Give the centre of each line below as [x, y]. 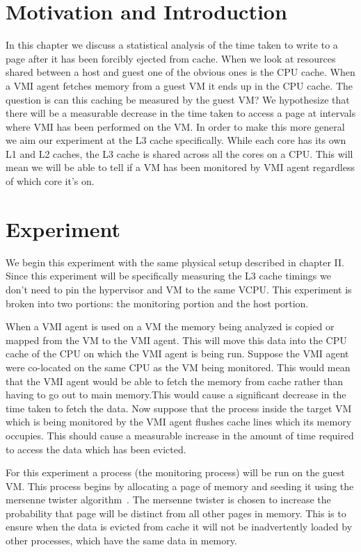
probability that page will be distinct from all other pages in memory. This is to [176, 513]
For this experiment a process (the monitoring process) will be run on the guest [175, 472]
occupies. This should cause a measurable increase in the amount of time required [180, 435]
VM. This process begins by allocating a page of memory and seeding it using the [180, 486]
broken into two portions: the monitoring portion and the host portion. [157, 303]
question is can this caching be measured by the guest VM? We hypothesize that [178, 99]
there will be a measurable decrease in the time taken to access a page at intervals [181, 113]
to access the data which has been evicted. [96, 449]
